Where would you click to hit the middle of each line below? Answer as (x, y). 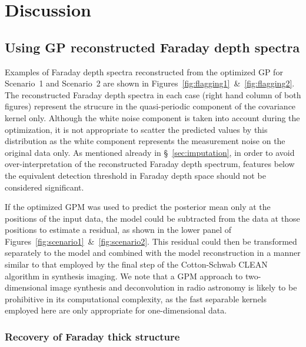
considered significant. (44, 187)
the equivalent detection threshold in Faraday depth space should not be (135, 175)
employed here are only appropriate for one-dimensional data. (116, 310)
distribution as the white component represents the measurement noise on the (145, 141)
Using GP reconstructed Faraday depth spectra (152, 47)
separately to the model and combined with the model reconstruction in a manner (153, 253)
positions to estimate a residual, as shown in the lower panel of (118, 230)
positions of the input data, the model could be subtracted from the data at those (152, 218)
